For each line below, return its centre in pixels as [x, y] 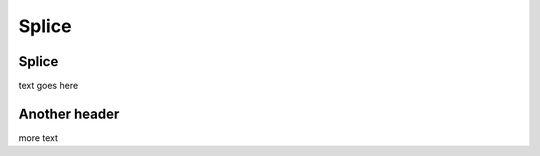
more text [38, 137]
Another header [69, 113]
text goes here [48, 86]
